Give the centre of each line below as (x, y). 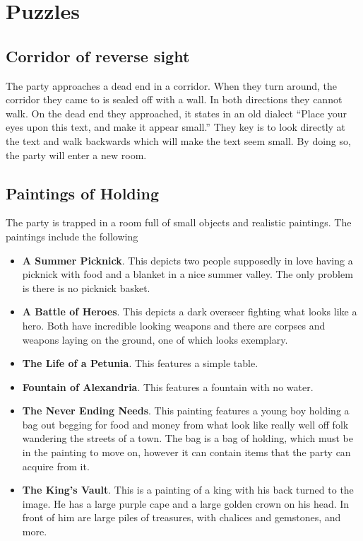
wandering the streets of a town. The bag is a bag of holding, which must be (188, 438)
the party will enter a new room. (76, 155)
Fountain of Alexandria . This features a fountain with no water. (168, 386)
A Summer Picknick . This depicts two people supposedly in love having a (188, 260)
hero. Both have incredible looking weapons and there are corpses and (174, 325)
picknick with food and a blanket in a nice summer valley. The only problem (188, 274)
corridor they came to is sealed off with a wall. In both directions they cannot (174, 99)
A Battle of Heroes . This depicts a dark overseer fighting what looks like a (190, 312)
